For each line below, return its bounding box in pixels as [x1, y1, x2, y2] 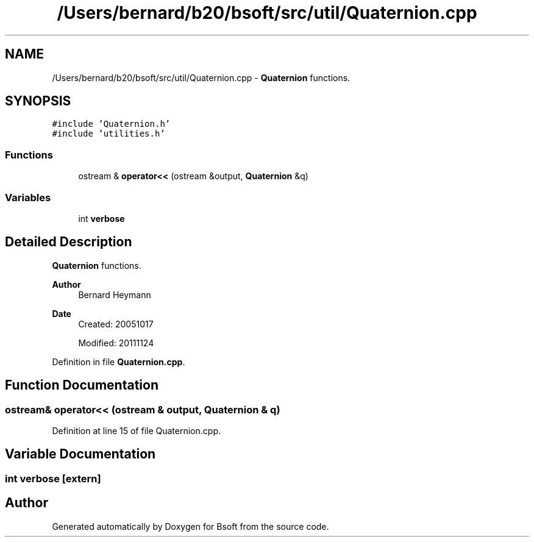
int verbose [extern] [5, 472, 101, 485]
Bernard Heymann [78, 289, 151, 300]
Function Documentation [5, 377, 158, 393]
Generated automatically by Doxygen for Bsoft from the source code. [52, 521, 329, 532]
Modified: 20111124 [78, 337, 154, 348]
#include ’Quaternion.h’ [52, 119, 171, 129]
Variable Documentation [5, 446, 156, 462]
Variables [5, 191, 51, 204]
